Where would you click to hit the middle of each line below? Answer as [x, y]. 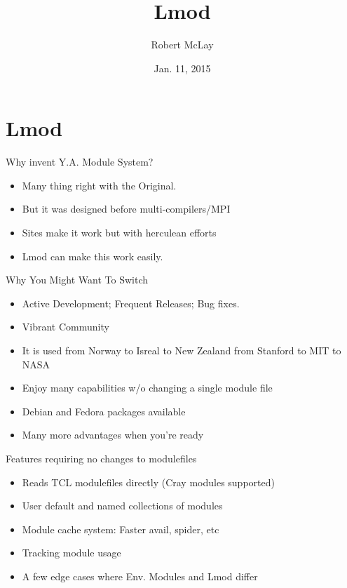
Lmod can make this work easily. [93, 256]
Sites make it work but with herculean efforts [119, 233]
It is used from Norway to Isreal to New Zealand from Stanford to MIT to [182, 350]
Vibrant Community [66, 327]
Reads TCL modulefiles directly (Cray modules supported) [148, 482]
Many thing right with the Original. [99, 185]
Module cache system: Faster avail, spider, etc [121, 529]
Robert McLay [182, 45]
